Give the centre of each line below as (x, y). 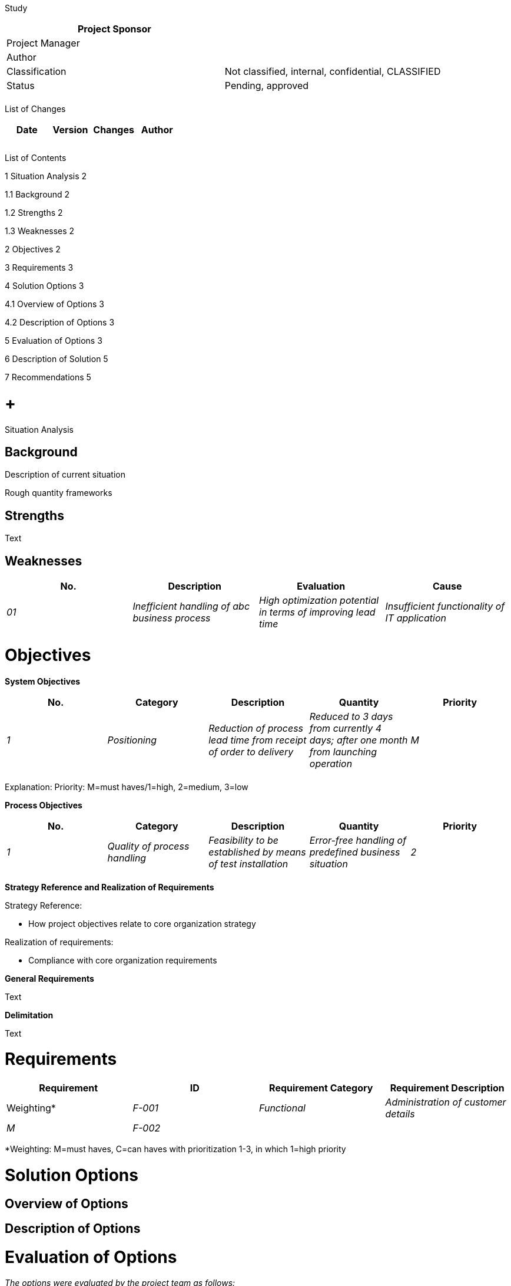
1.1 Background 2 (37, 194)
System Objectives (43, 681)
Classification (36, 71)
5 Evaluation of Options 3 (54, 341)
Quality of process (148, 846)
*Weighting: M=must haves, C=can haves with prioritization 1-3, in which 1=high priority (175, 1149)
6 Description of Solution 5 (57, 359)
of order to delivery (251, 751)
